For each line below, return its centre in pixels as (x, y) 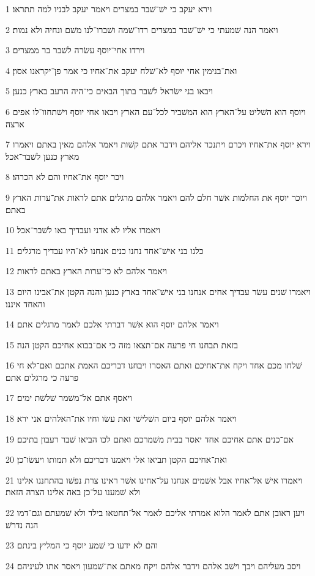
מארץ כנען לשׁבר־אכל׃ (43, 156)
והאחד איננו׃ (25, 303)
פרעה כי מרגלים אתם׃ (42, 377)
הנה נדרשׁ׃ (22, 524)
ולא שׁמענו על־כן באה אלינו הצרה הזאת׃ (73, 492)
